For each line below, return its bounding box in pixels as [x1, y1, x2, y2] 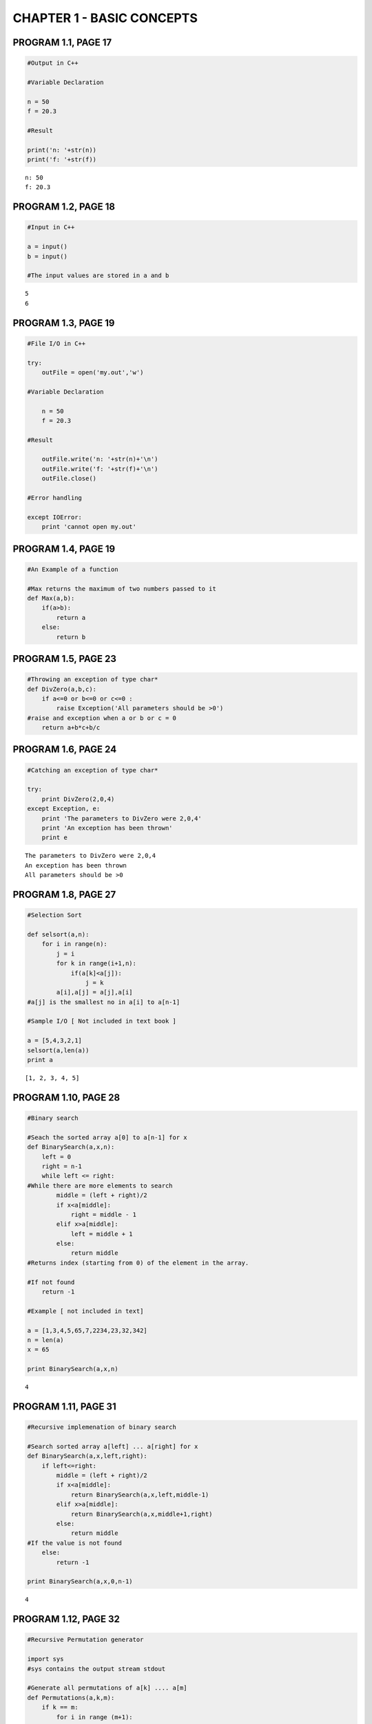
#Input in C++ [27, 223, 75, 231]
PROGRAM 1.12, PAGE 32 [12, 1614, 121, 1625]
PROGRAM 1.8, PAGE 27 [12, 888, 116, 900]
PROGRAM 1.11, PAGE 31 [12, 1401, 116, 1412]
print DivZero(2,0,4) [41, 795, 115, 803]
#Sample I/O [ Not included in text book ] [27, 1017, 177, 1025]
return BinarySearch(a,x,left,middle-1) [70, 1490, 209, 1499]
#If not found [27, 1278, 75, 1286]
